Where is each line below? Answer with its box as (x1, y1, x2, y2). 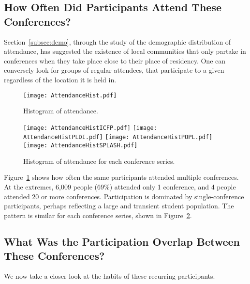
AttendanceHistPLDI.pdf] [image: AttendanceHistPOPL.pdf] (23, 134, 213, 141)
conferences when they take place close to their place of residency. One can (4, 55, 226, 65)
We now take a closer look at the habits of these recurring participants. (4, 270, 215, 281)
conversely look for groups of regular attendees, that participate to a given (4, 65, 224, 75)
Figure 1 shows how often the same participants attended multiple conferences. (4, 172, 239, 182)
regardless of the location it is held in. (4, 74, 117, 84)
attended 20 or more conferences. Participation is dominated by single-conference (4, 191, 244, 201)
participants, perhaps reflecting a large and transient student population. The (4, 201, 234, 211)
